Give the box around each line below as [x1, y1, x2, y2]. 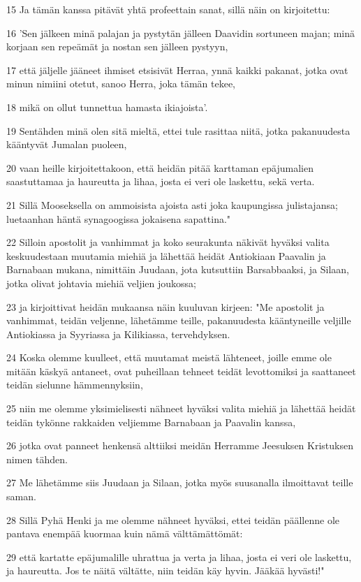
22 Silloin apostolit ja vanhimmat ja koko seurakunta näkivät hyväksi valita [6, 235, 330, 249]
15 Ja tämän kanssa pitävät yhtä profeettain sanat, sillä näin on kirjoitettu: [6, 2, 330, 16]
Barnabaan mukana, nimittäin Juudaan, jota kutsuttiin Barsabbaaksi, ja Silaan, [6, 262, 350, 277]
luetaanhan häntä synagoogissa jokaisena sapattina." [6, 211, 231, 226]
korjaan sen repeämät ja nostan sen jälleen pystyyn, [6, 39, 228, 54]
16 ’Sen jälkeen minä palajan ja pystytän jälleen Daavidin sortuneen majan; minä [6, 25, 355, 40]
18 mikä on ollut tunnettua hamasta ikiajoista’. [6, 99, 208, 114]
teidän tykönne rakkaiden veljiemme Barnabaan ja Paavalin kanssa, [6, 414, 296, 429]
